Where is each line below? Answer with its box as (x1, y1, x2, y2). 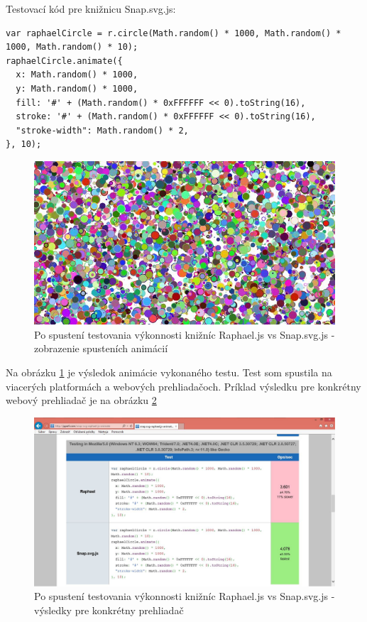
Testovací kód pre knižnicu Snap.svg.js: (6, 1, 176, 16)
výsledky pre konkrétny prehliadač (34, 602, 184, 617)
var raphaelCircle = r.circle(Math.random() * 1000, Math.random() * (6, 28, 341, 38)
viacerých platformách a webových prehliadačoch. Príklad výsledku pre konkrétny (6, 378, 361, 393)
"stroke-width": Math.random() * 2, (16, 125, 189, 136)
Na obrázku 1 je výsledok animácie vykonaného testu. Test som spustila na (6, 365, 332, 380)
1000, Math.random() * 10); (6, 42, 138, 53)
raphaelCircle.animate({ (6, 55, 123, 66)
